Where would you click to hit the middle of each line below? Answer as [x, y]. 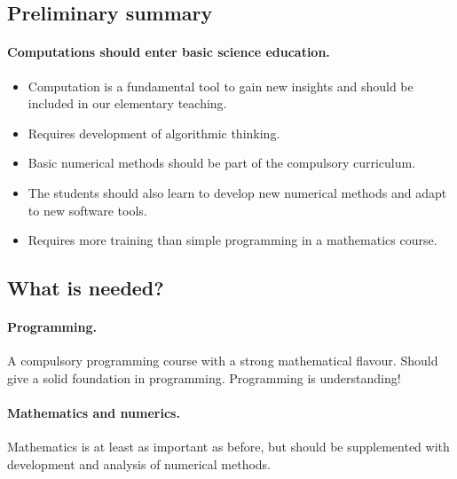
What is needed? [86, 288]
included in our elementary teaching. [127, 103]
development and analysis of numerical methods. [139, 463]
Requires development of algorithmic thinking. [154, 133]
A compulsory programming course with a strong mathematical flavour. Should [223, 361]
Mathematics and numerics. [94, 413]
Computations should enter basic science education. [169, 52]
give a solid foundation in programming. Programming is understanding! [204, 377]
